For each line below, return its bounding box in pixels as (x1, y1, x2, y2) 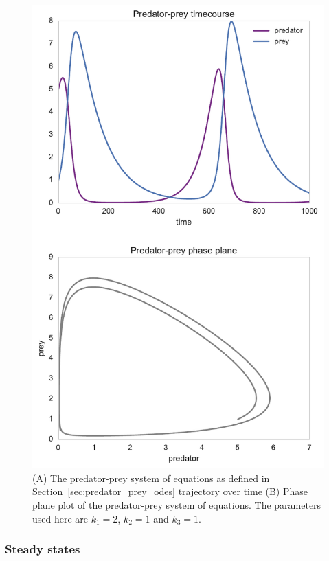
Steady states (5, 540, 80, 558)
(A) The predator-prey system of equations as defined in (32, 470, 270, 485)
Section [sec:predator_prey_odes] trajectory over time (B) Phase (32, 484, 308, 499)
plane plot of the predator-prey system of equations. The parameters (32, 497, 321, 512)
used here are (32, 511, 89, 525)
